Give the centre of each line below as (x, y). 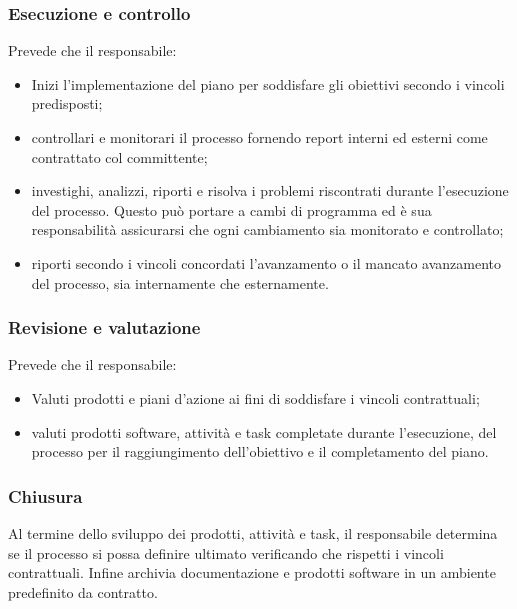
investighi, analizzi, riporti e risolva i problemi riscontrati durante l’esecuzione (270, 190)
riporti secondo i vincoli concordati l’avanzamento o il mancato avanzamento (266, 262)
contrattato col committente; (119, 156)
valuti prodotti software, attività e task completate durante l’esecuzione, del (264, 431)
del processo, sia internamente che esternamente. (180, 282)
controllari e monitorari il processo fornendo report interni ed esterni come (259, 137)
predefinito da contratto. (83, 591)
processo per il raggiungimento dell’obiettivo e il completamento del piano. (260, 451)
